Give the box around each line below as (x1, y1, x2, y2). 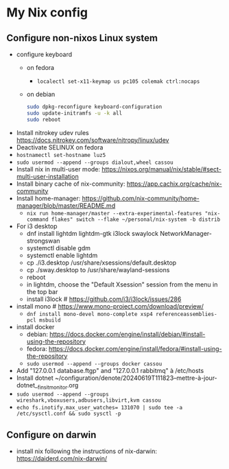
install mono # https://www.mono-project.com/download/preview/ (16, 302, 204, 310)
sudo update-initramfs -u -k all (26, 110, 123, 117)
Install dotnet (16, 374, 54, 382)
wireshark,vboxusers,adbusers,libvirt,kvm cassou (16, 397, 162, 404)
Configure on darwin (6, 429, 97, 440)
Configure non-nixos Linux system (6, 32, 158, 44)
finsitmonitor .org (37, 381, 79, 391)
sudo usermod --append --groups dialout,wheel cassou (16, 159, 173, 166)
